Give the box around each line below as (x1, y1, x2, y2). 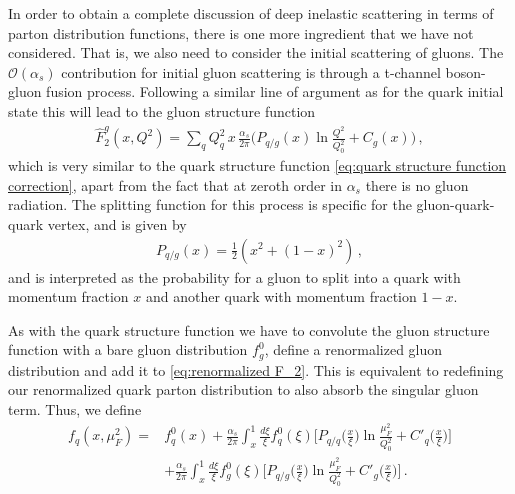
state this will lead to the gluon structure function (8, 100, 316, 121)
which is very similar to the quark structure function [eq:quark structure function (8, 155, 507, 176)
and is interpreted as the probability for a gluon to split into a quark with (8, 266, 461, 287)
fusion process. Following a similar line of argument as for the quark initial (46, 81, 504, 102)
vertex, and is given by (47, 213, 187, 234)
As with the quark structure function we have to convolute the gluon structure (8, 319, 490, 340)
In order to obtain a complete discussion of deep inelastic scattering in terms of (8, 3, 494, 23)
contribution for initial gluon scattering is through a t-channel (61, 61, 441, 82)
